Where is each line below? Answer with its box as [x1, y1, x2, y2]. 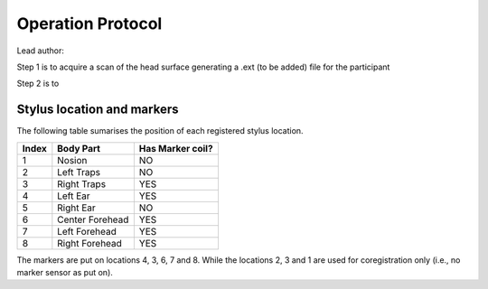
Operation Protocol [16, 14, 163, 33]
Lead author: [16, 45, 65, 56]
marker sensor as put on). [16, 267, 113, 278]
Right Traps [57, 177, 107, 190]
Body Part [57, 142, 101, 154]
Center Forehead [57, 213, 129, 226]
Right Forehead [57, 237, 122, 249]
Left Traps [57, 165, 101, 178]
